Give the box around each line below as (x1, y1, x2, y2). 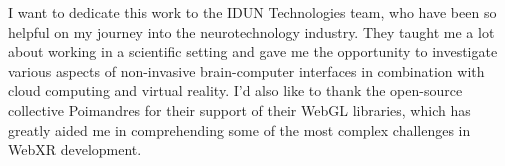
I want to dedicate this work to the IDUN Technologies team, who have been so (8, 2, 497, 22)
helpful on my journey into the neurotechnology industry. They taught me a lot (8, 21, 495, 42)
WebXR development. (8, 139, 142, 160)
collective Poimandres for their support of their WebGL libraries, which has (8, 99, 471, 120)
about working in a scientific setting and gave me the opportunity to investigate (8, 41, 498, 62)
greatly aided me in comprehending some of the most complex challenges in (8, 119, 471, 140)
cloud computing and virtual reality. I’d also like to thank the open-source (8, 80, 463, 101)
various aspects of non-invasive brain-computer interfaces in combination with (8, 60, 485, 81)
